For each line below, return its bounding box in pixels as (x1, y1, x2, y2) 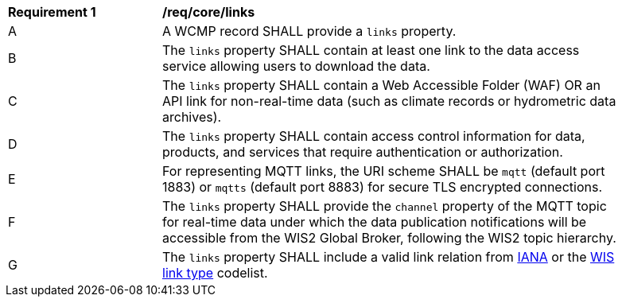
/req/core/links (162, 4, 255, 20)
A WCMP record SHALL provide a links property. (162, 23, 457, 39)
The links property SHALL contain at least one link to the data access (162, 42, 580, 58)
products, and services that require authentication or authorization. (162, 144, 563, 160)
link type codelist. (162, 265, 268, 281)
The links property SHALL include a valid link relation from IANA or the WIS (162, 249, 615, 265)
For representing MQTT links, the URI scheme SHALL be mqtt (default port (162, 163, 605, 179)
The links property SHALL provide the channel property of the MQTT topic (162, 198, 607, 214)
